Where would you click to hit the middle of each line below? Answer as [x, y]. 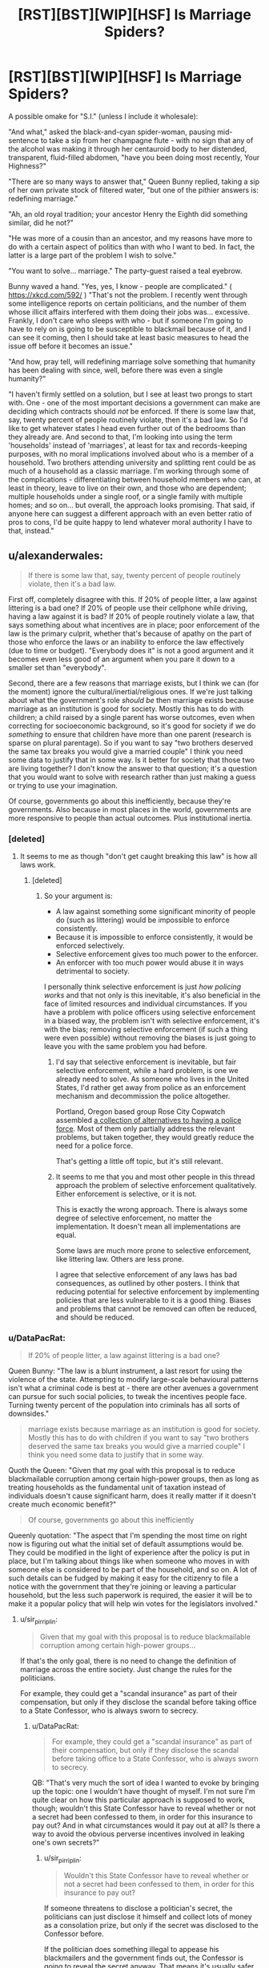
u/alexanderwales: [56, 556]
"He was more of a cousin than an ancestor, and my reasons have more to [130, 238]
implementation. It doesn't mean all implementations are [148, 1226]
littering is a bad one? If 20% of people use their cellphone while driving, [128, 608]
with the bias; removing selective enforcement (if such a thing [146, 1030]
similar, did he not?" [41, 222]
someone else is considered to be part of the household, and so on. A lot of [133, 1570]
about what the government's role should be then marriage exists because [131, 700]
